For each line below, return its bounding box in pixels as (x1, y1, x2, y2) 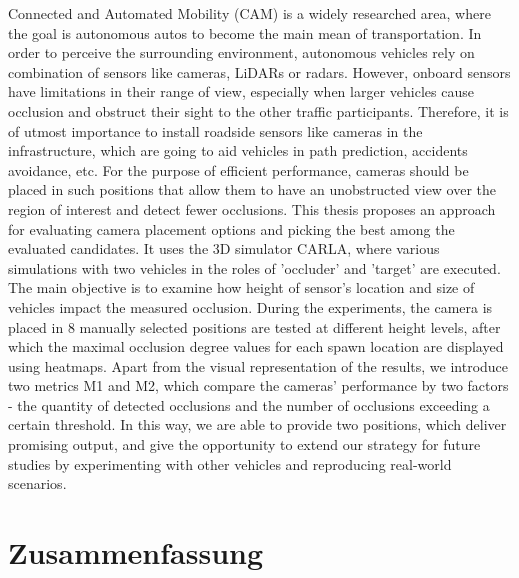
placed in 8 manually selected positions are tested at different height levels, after (8, 316, 501, 337)
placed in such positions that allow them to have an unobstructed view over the (8, 179, 497, 200)
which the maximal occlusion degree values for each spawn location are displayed (8, 336, 504, 357)
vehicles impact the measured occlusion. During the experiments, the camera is (8, 296, 493, 317)
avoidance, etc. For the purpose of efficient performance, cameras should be (8, 159, 469, 180)
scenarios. (8, 473, 67, 494)
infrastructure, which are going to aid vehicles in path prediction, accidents (8, 140, 468, 161)
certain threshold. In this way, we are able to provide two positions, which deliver (8, 414, 507, 435)
